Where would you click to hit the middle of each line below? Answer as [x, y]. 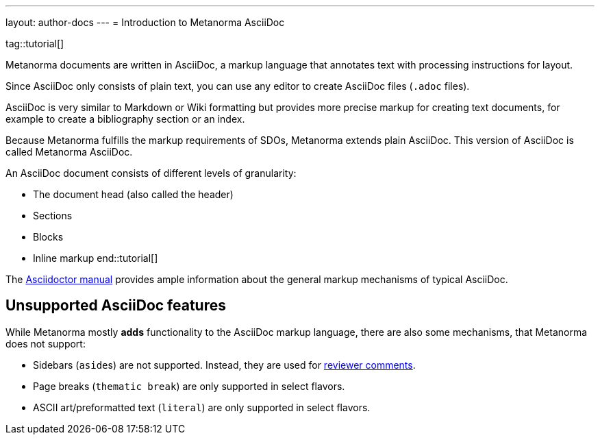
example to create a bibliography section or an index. [125, 119]
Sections [53, 216]
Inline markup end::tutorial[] [96, 258]
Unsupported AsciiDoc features [116, 306]
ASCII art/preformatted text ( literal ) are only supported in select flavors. [202, 407]
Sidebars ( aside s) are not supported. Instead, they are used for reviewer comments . [224, 365]
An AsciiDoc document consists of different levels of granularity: [151, 173]
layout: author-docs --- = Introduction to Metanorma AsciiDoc [145, 22]
